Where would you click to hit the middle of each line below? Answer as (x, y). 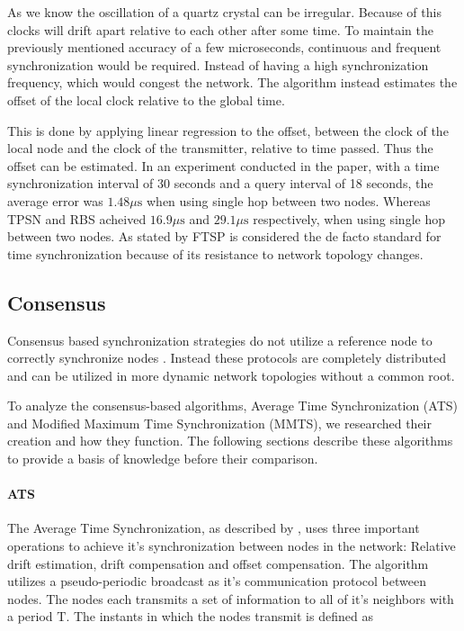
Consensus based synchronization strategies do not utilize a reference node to (220, 340)
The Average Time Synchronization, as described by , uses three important (214, 528)
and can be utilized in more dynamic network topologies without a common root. (231, 375)
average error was (55, 200)
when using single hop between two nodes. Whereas (288, 200)
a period (30, 616)
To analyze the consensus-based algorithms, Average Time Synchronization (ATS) (232, 406)
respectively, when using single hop (349, 218)
